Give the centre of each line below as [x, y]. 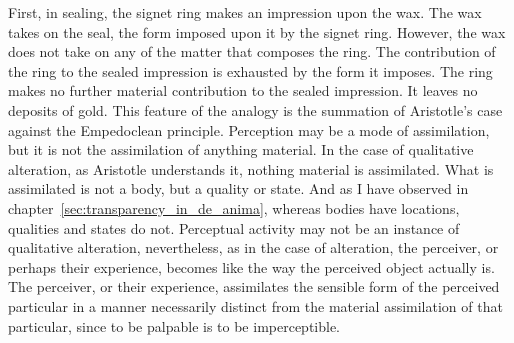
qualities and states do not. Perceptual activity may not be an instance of [234, 227]
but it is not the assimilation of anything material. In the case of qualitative [241, 149]
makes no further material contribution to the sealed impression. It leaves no [243, 90]
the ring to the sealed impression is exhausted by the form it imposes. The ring [250, 70]
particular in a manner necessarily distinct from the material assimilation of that [255, 305]
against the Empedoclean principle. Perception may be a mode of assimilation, [249, 129]
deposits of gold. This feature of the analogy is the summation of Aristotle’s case [255, 109]
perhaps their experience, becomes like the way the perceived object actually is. [251, 266]
